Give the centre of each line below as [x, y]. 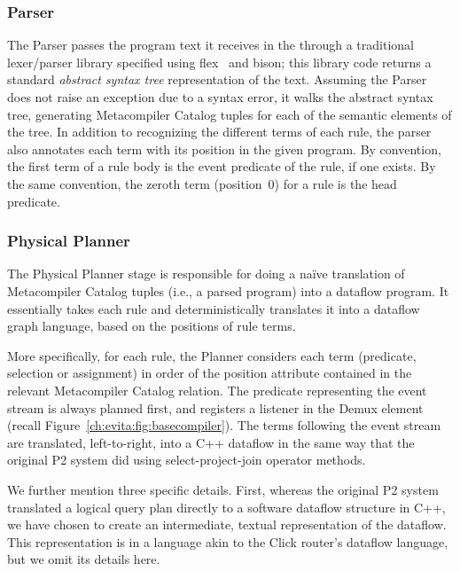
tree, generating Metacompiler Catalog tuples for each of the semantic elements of [230, 114]
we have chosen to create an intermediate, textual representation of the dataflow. [227, 524]
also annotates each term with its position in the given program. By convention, [224, 149]
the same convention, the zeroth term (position [135, 183]
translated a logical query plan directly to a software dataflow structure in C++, [226, 507]
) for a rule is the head [335, 183]
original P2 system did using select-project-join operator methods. [187, 460]
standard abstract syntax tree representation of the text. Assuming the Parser [217, 79]
